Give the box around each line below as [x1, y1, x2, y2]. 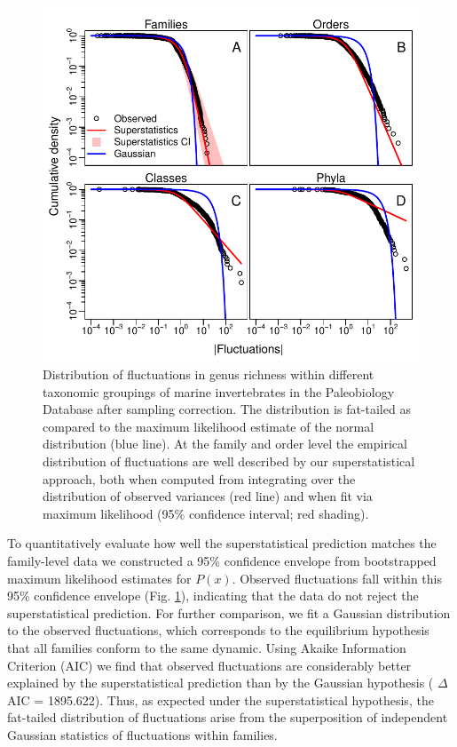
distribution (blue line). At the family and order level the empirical [43, 434, 407, 453]
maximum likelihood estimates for [7, 568, 192, 587]
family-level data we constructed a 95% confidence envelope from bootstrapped [7, 552, 437, 570]
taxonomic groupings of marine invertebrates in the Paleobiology [43, 382, 395, 401]
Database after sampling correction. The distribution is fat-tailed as [43, 400, 411, 418]
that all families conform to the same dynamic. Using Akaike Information [7, 638, 406, 656]
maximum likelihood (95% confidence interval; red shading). [43, 504, 369, 522]
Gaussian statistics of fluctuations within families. [7, 725, 278, 743]
